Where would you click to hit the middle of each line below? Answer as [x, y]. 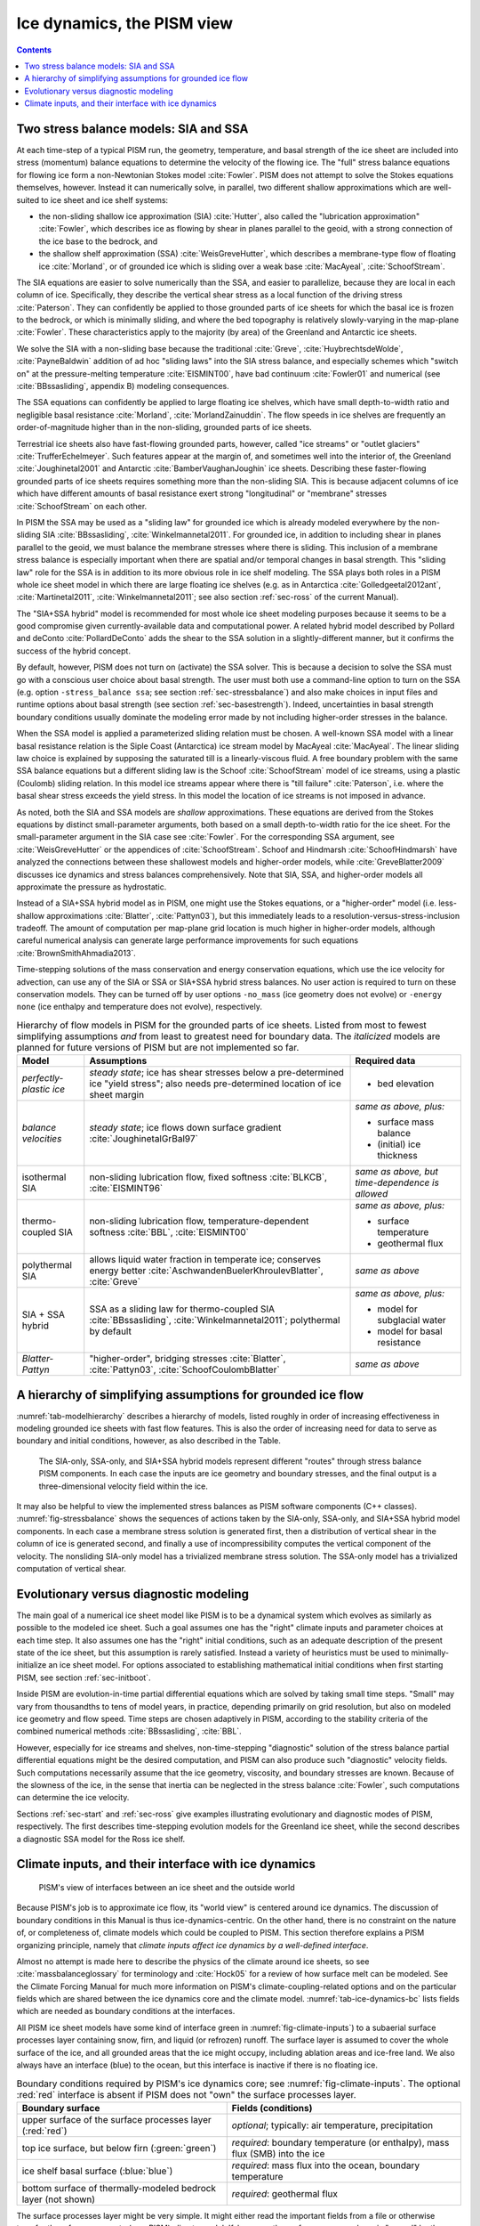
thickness [397, 1156]
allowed [372, 1194]
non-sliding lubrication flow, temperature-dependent [199, 1222]
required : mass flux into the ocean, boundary [326, 2165]
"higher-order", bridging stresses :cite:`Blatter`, [188, 1359]
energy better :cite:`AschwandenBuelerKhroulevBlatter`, [206, 1271]
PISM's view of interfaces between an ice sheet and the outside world [167, 1887]
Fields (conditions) [272, 2108]
